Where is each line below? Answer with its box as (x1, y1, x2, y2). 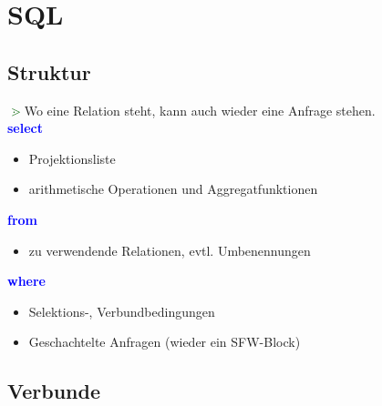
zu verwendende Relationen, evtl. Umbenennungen (28, 240, 311, 259)
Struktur (7, 57, 91, 86)
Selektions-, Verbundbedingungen (28, 301, 215, 320)
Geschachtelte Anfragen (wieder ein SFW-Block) (28, 332, 301, 351)
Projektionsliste (28, 148, 116, 167)
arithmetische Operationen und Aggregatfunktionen (28, 179, 318, 198)
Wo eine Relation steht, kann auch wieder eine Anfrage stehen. (24, 100, 376, 119)
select (7, 118, 43, 137)
